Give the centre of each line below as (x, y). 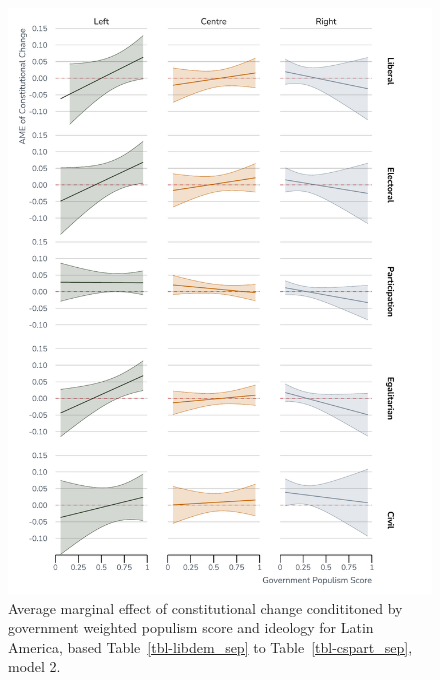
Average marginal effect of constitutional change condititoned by (205, 607)
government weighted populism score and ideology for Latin (191, 627)
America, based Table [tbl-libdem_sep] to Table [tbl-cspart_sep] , (210, 646)
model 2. (34, 666)
